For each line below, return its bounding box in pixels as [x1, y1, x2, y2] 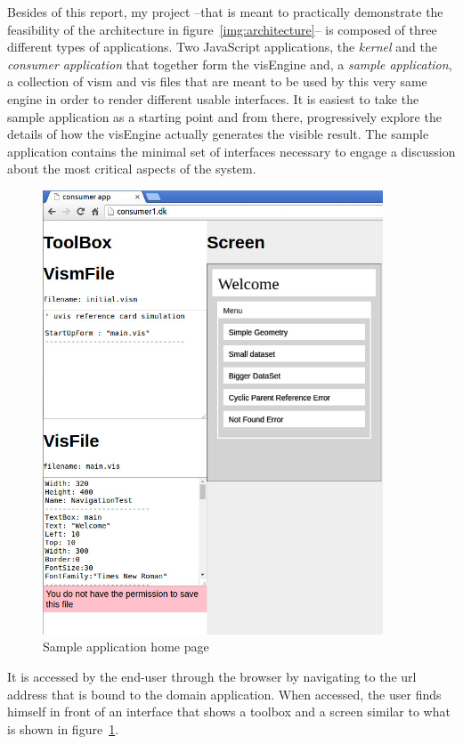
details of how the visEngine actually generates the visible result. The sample [7, 125, 429, 143]
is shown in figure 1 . [7, 719, 119, 738]
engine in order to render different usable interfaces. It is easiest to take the [7, 89, 419, 108]
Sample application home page [43, 637, 209, 656]
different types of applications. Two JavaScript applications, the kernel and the [7, 37, 437, 56]
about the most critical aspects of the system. [7, 159, 256, 178]
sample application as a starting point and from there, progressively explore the [7, 107, 442, 125]
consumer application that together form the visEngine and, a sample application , [7, 54, 452, 73]
